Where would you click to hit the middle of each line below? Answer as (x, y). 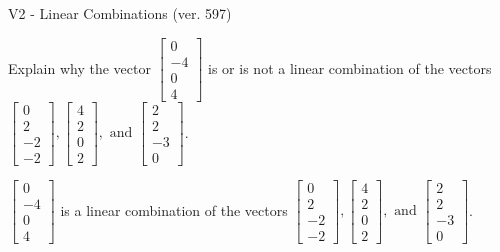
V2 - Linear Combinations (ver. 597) (120, 13)
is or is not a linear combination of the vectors (350, 67)
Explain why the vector (79, 67)
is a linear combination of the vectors (174, 209)
